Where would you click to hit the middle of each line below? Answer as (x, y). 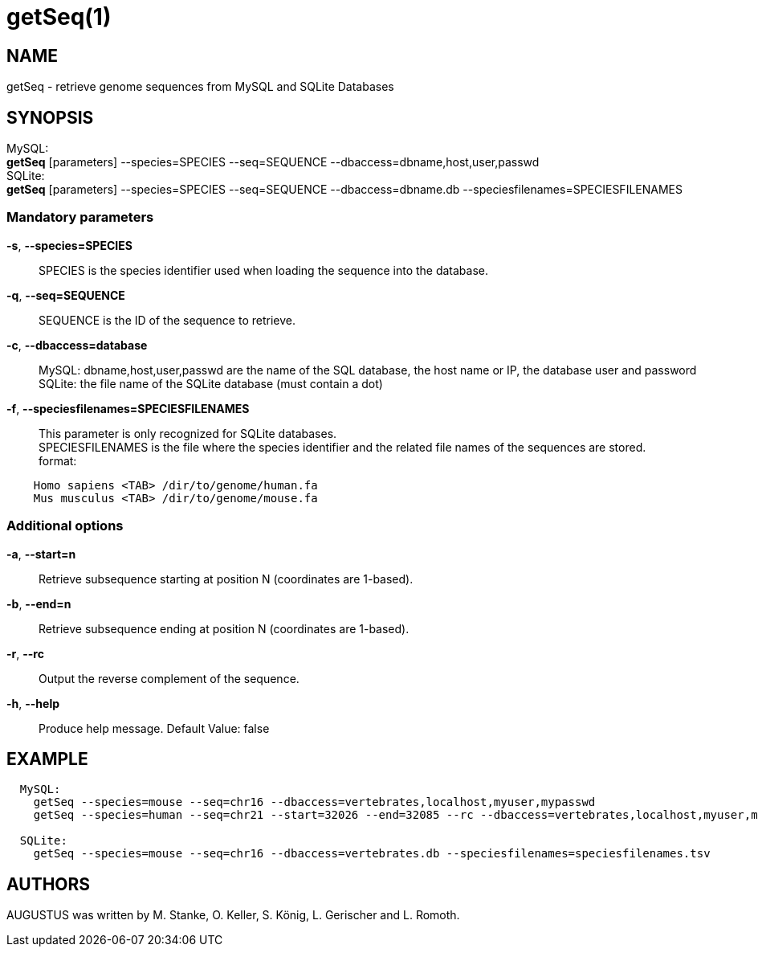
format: (58, 460)
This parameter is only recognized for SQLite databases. (188, 433)
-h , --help (33, 703)
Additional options (65, 526)
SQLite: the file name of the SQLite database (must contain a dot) (211, 383)
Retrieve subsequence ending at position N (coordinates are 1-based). (224, 628)
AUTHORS (49, 884)
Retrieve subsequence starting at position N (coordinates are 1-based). (226, 579)
